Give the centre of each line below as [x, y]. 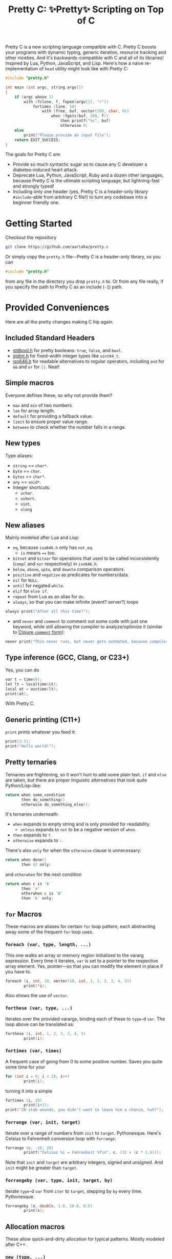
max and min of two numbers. [43, 405]
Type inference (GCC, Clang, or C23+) [67, 657]
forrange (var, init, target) [43, 1122]
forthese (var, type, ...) [39, 1008]
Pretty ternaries [31, 762]
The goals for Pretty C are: [33, 155]
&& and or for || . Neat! [36, 367]
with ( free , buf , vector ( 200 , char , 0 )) [85, 111]
